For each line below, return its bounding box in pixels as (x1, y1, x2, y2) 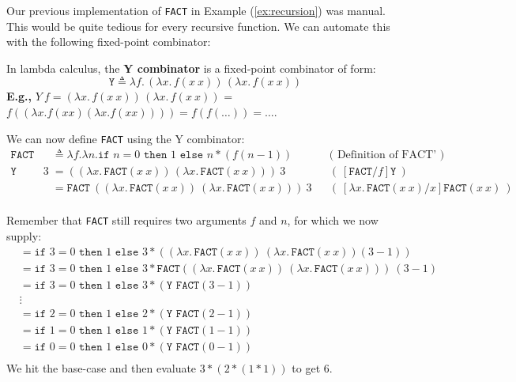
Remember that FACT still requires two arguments (6, 212, 247, 229)
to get (292, 359, 321, 376)
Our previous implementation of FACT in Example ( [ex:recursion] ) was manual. (6, 2, 386, 18)
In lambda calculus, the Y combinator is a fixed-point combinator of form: (6, 59, 376, 76)
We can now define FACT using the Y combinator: (6, 130, 245, 146)
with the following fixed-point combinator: (6, 33, 211, 50)
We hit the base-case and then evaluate (6, 359, 197, 376)
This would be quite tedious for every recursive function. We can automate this (6, 17, 390, 34)
